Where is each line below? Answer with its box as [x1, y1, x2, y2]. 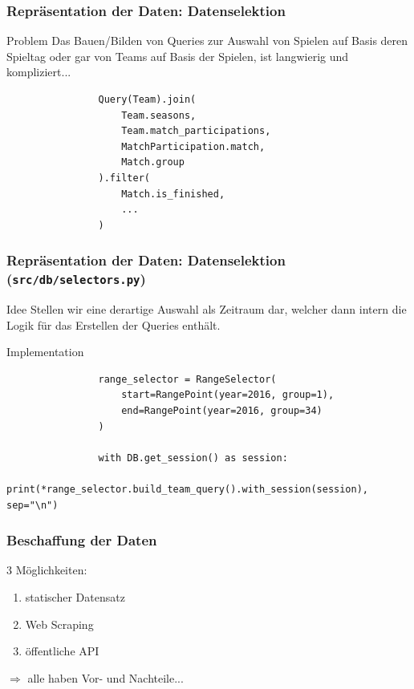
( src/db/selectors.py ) [6, 269, 146, 289]
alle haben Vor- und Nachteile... [27, 669, 184, 686]
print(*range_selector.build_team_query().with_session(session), [6, 483, 369, 495]
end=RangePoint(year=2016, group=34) [121, 405, 323, 417]
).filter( [98, 172, 150, 184]
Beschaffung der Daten [6, 530, 157, 550]
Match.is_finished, [121, 188, 225, 200]
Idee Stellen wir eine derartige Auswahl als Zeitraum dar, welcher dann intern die [6, 301, 407, 318]
